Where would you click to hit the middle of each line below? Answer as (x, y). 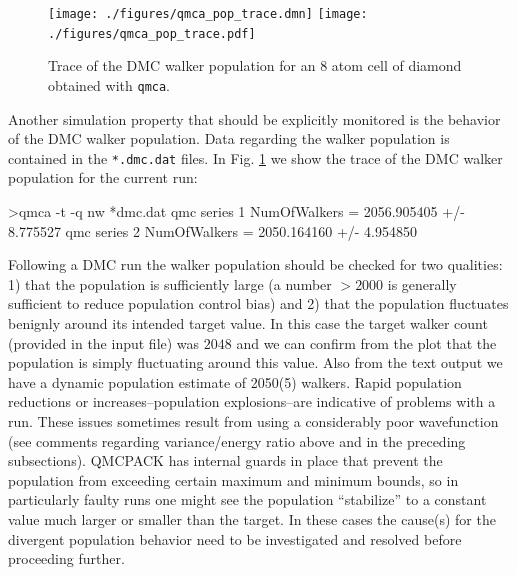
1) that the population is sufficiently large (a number (170, 283)
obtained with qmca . (109, 84)
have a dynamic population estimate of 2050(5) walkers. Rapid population (235, 381)
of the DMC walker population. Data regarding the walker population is (229, 138)
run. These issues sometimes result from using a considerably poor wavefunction (253, 420)
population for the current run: (103, 177)
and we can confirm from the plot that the (366, 342)
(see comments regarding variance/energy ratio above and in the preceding (237, 440)
